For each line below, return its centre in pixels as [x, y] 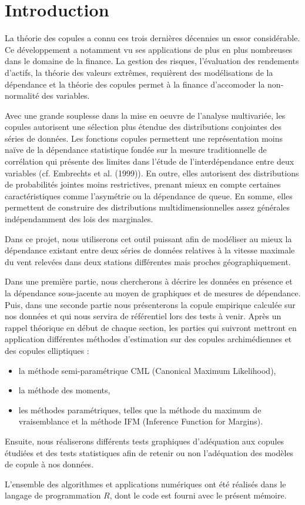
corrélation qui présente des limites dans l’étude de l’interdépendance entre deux [150, 161]
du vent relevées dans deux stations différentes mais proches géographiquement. [148, 261]
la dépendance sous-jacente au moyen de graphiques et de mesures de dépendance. [153, 293]
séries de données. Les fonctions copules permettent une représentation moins [144, 138]
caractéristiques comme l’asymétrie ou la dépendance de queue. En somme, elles [149, 195]
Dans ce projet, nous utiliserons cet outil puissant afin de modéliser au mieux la [148, 238]
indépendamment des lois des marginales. [79, 219]
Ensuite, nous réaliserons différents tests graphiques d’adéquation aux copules [145, 441]
